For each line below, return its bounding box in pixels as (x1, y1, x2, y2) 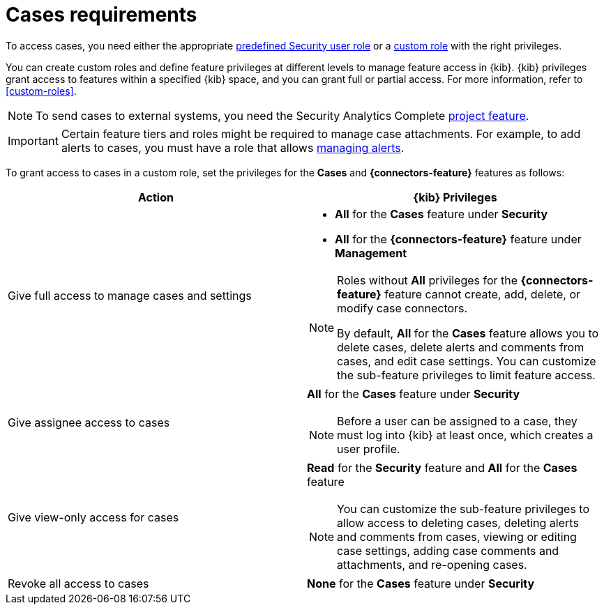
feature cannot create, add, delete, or (384, 287, 581, 301)
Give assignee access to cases (8, 415, 170, 429)
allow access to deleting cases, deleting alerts (337, 515, 579, 530)
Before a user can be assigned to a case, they (337, 413, 577, 428)
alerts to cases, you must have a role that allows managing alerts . (61, 140, 405, 155)
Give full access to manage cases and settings (8, 288, 252, 303)
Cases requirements (6, 3, 197, 26)
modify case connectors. (337, 300, 468, 315)
